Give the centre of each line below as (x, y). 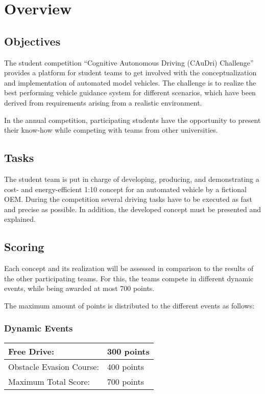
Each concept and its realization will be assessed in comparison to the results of (129, 268)
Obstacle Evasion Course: (54, 366)
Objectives (32, 41)
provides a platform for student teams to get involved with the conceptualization (130, 72)
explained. (20, 219)
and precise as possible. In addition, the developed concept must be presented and (132, 209)
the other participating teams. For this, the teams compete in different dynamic (129, 278)
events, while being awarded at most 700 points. (79, 288)
